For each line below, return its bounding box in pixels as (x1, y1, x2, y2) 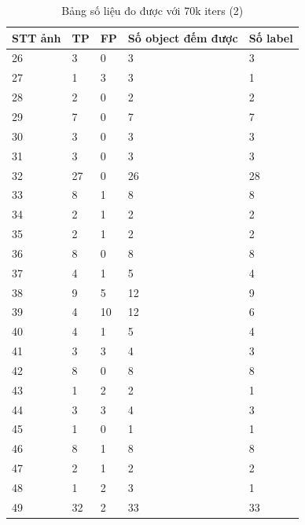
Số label (248, 29, 293, 46)
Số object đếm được (127, 29, 238, 46)
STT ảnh (12, 29, 61, 46)
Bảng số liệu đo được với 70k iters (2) (61, 2, 244, 18)
